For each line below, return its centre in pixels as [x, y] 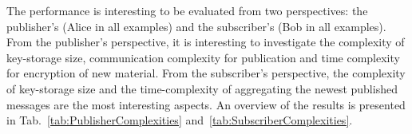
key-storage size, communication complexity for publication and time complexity [203, 57]
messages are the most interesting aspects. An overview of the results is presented [206, 104]
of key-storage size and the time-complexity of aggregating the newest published [202, 88]
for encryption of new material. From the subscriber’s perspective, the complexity [206, 73]
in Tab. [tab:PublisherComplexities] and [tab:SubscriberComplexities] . [180, 120]
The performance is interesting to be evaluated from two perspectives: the [187, 10]
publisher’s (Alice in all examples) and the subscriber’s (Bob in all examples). [196, 26]
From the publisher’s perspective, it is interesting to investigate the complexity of [206, 42]
